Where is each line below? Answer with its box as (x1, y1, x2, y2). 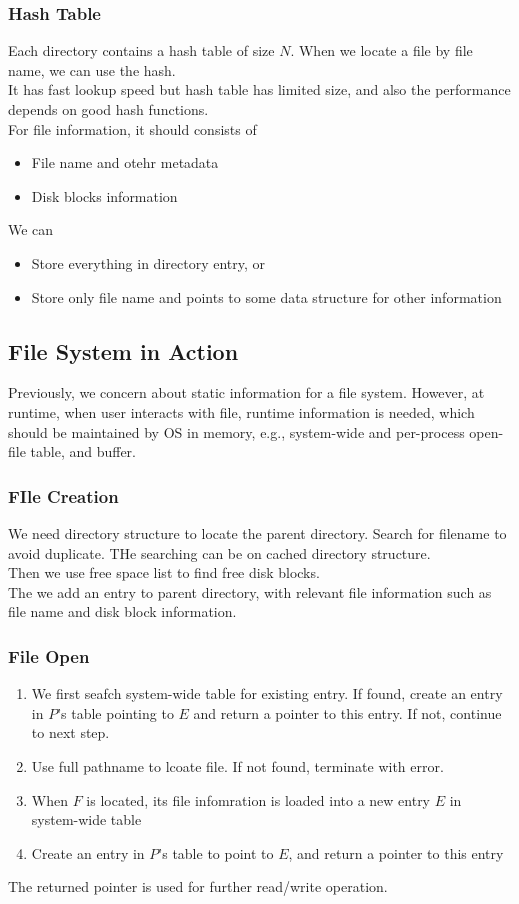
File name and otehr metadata (31, 152, 219, 173)
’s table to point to (158, 842, 274, 863)
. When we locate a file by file (290, 40, 473, 61)
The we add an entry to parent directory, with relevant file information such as (8, 581, 492, 602)
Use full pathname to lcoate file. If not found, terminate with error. (31, 755, 444, 776)
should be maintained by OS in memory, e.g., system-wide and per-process (8, 421, 465, 442)
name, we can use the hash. (8, 59, 176, 80)
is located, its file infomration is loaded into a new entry (86, 789, 431, 810)
